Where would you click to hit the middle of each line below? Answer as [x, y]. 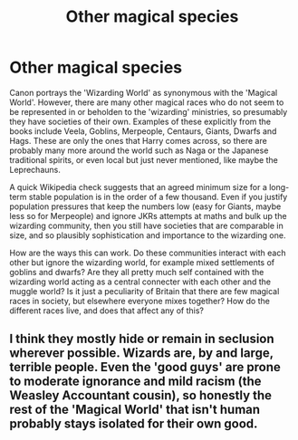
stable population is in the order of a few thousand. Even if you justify [158, 196]
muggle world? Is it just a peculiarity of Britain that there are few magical [144, 291]
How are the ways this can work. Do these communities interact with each [148, 253]
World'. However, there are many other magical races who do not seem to [147, 102]
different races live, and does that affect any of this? [106, 311]
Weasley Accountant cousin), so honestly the [141, 396]
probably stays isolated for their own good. [134, 424]
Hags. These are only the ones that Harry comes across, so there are [138, 140]
